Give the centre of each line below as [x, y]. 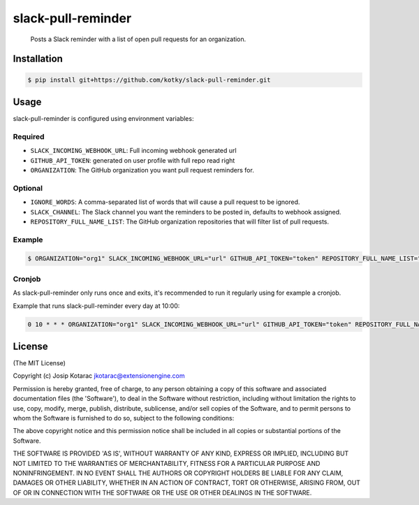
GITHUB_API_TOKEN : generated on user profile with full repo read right [133, 160]
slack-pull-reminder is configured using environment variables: [103, 119]
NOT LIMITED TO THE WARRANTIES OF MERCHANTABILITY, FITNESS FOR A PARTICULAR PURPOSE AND [167, 463]
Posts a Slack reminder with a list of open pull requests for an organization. [138, 39]
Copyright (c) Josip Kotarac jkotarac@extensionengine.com [99, 376]
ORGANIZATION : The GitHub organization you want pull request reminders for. [142, 170]
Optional [28, 188]
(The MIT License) [39, 363]
